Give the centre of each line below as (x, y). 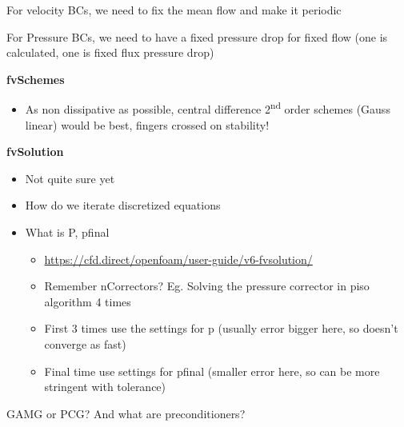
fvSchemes (36, 79)
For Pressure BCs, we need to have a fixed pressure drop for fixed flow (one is (197, 36)
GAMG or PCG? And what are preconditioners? (126, 413)
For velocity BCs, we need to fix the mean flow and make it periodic (174, 10)
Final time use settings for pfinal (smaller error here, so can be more (212, 371)
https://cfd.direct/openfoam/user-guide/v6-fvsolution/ (178, 259)
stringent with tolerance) (105, 387)
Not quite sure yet (70, 178)
